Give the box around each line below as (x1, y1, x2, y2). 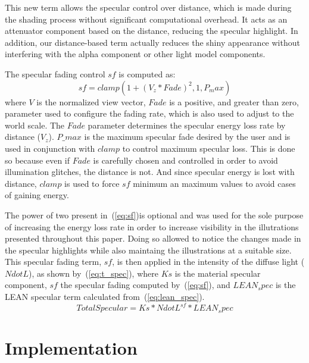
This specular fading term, (5, 255, 102, 268)
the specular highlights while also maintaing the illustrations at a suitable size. (5, 243, 292, 256)
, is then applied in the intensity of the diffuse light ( (112, 255, 305, 268)
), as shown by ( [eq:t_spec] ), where (28, 267, 158, 279)
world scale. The (5, 118, 65, 131)
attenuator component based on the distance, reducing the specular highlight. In (5, 24, 298, 37)
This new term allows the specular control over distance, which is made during (5, 1, 292, 13)
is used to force (64, 177, 120, 189)
